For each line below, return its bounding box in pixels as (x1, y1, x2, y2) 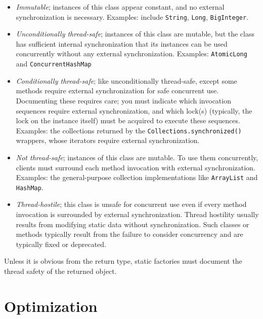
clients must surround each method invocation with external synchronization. (16, 162, 255, 172)
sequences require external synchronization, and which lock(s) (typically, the (16, 105, 252, 116)
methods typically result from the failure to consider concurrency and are (16, 229, 243, 239)
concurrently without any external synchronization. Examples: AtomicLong (16, 48, 247, 59)
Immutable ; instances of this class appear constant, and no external (16, 2, 225, 12)
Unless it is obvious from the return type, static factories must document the (4, 256, 242, 266)
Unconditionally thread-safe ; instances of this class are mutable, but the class (16, 28, 254, 39)
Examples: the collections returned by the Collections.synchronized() (16, 125, 242, 135)
